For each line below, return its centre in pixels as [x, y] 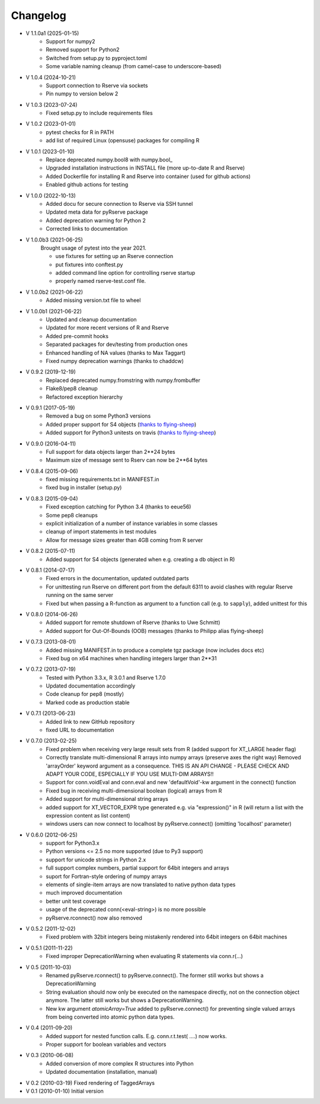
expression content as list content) [88, 815]
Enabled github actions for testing [87, 184]
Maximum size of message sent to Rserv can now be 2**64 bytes [127, 460]
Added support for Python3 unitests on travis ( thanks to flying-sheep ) [131, 432]
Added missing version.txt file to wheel [93, 300]
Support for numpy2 [71, 41]
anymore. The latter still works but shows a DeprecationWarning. [125, 1000]
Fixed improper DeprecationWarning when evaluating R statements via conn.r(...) [144, 956]
